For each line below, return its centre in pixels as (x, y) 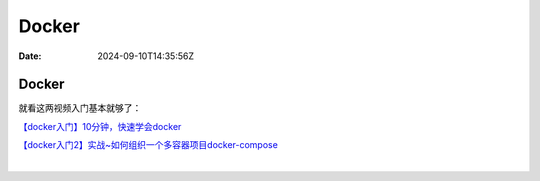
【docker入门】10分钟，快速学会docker (100, 126)
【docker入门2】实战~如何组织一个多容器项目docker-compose (148, 145)
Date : (30, 56)
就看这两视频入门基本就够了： (80, 108)
